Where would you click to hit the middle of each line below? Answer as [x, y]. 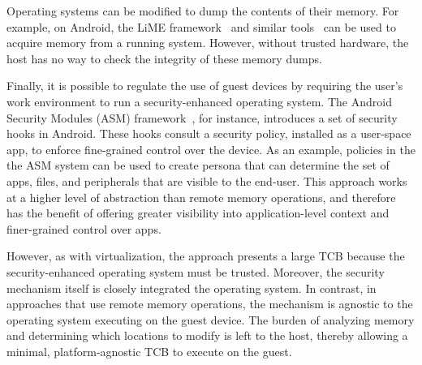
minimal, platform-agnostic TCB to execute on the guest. [149, 351]
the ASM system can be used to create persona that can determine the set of [198, 165]
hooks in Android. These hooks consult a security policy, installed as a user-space [209, 133]
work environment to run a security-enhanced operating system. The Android [199, 101]
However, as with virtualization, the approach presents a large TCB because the [206, 256]
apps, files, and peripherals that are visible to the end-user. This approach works [207, 180]
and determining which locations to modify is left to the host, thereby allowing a [207, 335]
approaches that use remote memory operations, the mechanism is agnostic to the [210, 304]
